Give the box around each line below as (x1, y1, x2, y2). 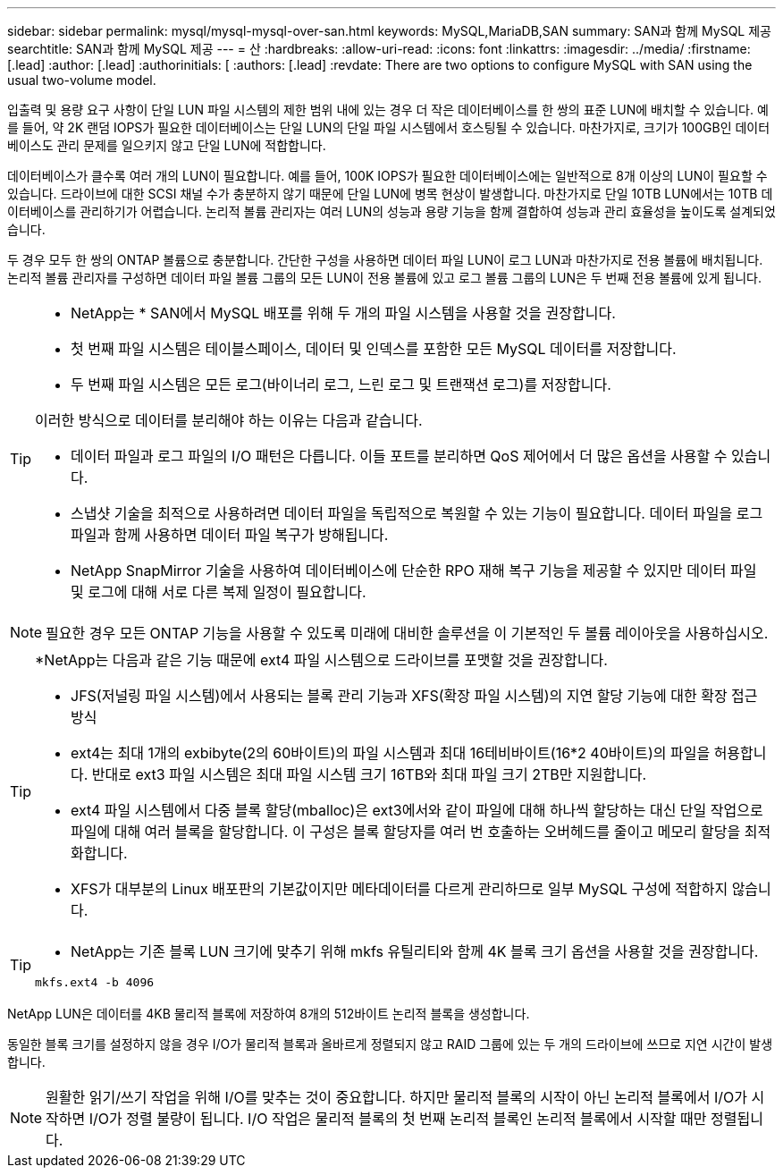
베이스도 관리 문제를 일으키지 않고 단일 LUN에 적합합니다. (7, 138, 326, 153)
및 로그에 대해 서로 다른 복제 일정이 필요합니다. (71, 583, 366, 601)
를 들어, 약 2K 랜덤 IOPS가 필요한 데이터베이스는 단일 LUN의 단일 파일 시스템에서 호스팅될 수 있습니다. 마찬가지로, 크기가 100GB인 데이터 (7, 120, 770, 135)
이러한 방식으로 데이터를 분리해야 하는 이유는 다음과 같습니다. (35, 411, 423, 429)
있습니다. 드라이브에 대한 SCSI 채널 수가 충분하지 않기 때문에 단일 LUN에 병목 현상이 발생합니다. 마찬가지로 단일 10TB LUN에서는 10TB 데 (7, 186, 773, 201)
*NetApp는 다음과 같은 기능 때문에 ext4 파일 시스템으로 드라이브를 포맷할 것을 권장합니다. (35, 651, 608, 669)
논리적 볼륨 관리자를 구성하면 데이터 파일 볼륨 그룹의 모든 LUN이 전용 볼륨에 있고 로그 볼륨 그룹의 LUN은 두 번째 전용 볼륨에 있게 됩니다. (7, 270, 762, 285)
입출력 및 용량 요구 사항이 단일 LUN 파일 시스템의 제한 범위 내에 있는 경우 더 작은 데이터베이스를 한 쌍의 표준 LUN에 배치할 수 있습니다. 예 (7, 102, 769, 117)
